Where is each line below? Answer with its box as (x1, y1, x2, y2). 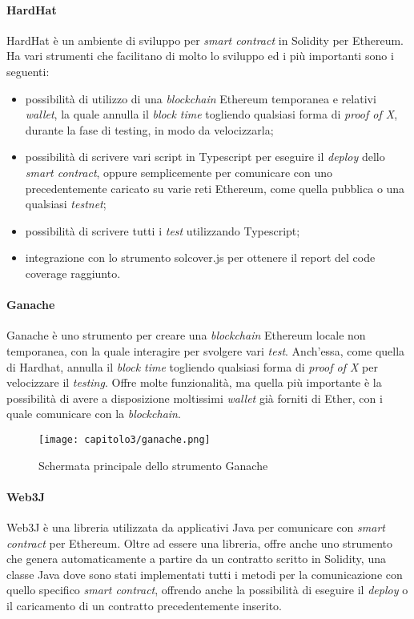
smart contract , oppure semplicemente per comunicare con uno (25, 163, 333, 180)
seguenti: (6, 62, 50, 79)
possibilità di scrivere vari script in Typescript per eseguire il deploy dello (25, 148, 385, 165)
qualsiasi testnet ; (25, 195, 107, 212)
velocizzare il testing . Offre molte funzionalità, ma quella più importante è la (6, 374, 382, 391)
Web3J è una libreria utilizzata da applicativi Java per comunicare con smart (6, 518, 385, 535)
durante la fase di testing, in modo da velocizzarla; (25, 121, 274, 138)
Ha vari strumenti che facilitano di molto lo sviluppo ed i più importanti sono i (6, 47, 394, 64)
